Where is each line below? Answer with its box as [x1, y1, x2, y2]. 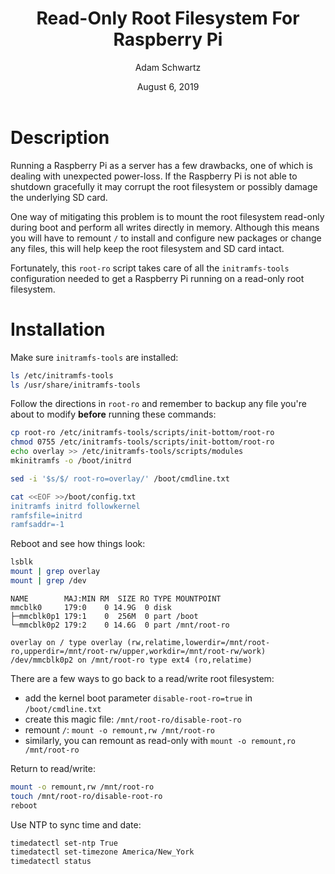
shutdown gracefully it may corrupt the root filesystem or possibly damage [10, 180, 318, 192]
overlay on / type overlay [10, 637, 123, 647]
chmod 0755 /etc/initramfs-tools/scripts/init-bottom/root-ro [10, 437, 275, 447]
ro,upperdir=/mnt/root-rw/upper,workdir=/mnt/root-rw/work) [10, 646, 267, 656]
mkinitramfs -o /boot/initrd [10, 456, 132, 466]
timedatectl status [10, 857, 92, 867]
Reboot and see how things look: [10, 538, 146, 550]
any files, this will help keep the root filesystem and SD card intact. [10, 242, 285, 254]
